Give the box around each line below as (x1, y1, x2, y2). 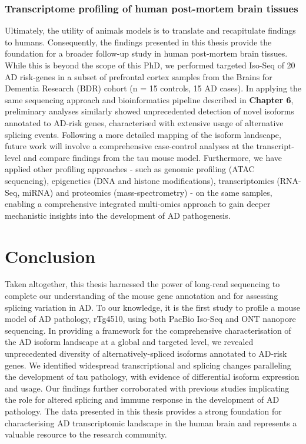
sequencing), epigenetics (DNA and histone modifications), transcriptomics (5, 174, 274, 186)
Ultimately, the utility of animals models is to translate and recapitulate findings (5, 24, 296, 37)
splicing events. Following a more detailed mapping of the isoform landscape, (5, 128, 281, 140)
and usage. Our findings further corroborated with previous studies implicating (5, 381, 290, 394)
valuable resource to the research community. (5, 428, 167, 440)
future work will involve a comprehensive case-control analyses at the (5, 140, 254, 152)
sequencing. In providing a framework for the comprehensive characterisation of (5, 324, 291, 336)
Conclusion (5, 244, 96, 268)
